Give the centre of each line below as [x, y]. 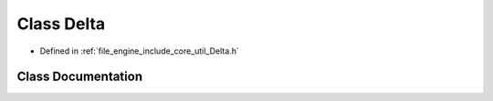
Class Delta [61, 24]
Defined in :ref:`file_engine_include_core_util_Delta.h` [139, 51]
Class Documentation [80, 77]
